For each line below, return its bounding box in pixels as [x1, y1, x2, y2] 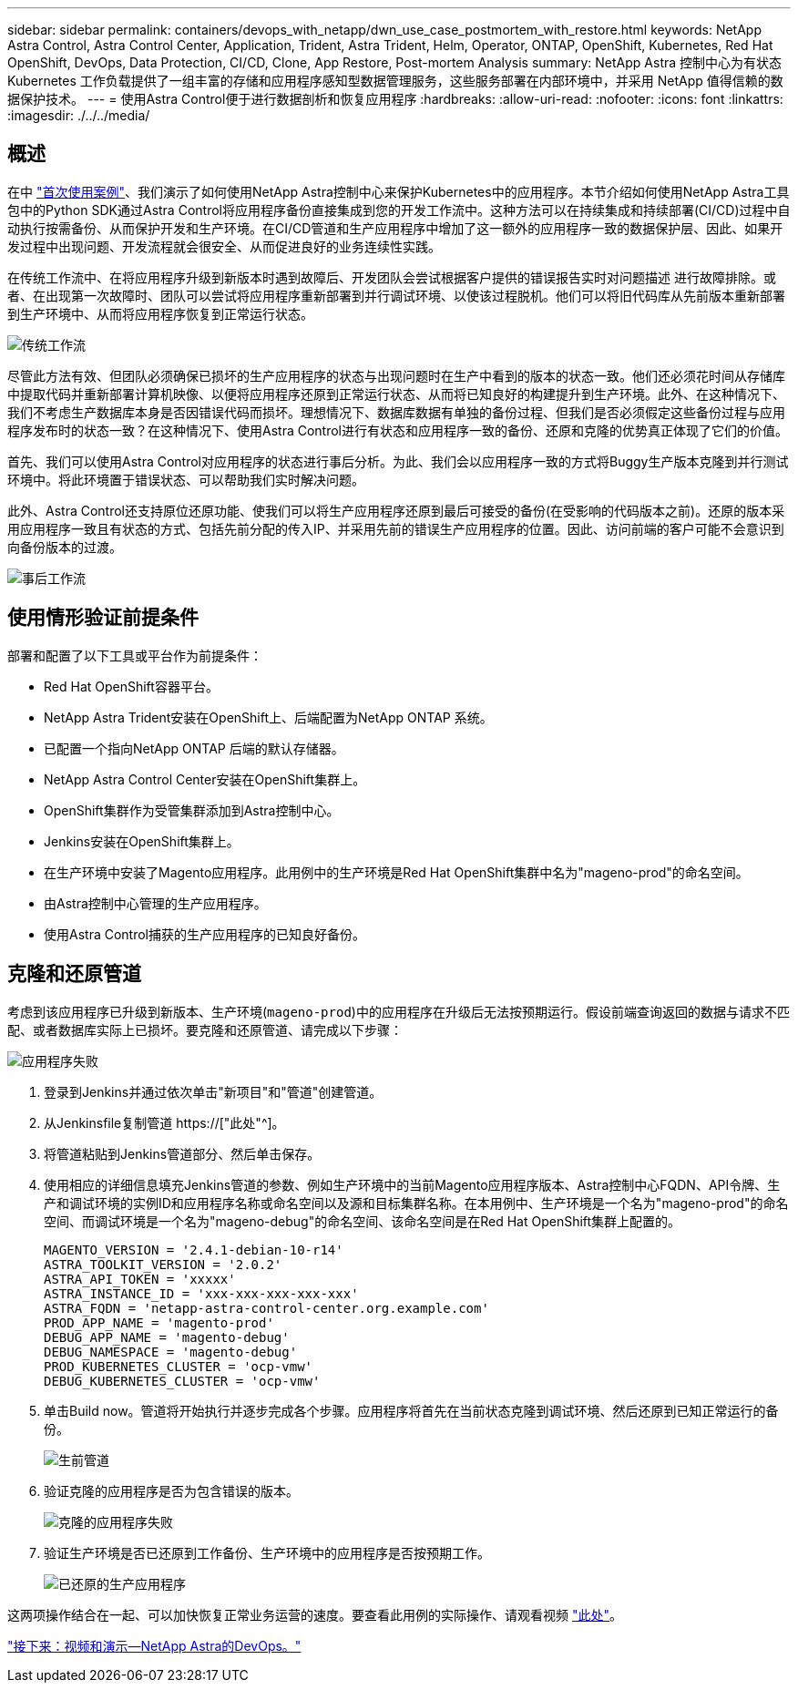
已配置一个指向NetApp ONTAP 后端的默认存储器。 [44, 740, 344, 756]
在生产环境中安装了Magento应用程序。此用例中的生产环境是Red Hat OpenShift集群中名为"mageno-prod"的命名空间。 [44, 864, 749, 880]
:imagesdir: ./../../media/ [7, 108, 150, 123]
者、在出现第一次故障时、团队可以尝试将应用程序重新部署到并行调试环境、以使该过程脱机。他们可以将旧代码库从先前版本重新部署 [7, 287, 785, 303]
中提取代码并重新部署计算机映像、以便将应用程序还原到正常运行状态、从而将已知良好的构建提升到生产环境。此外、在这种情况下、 [7, 385, 785, 402]
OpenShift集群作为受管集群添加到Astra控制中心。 [44, 802, 340, 818]
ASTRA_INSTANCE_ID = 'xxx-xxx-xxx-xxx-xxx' [44, 1285, 359, 1301]
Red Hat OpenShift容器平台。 [44, 678, 219, 694]
